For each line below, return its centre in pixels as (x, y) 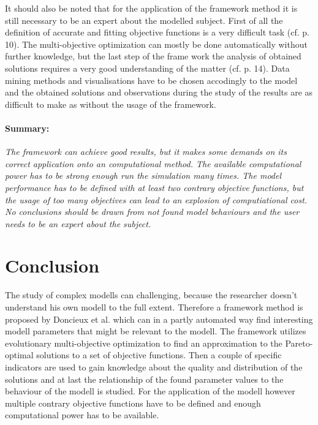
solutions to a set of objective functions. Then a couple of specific (159, 355)
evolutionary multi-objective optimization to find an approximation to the (144, 343)
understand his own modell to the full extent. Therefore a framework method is (154, 307)
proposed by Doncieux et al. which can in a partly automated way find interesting (159, 319)
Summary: (27, 128)
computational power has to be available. (82, 415)
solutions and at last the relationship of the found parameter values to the (144, 379)
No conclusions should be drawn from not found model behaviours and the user (152, 212)
